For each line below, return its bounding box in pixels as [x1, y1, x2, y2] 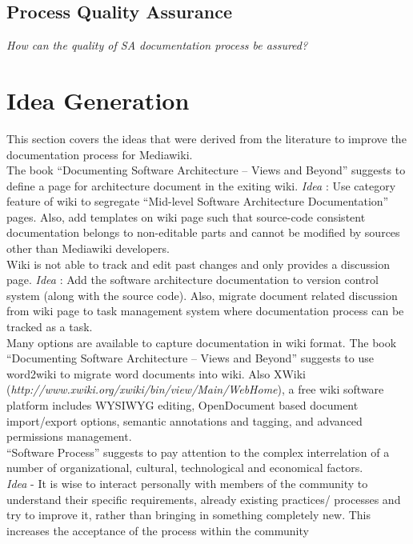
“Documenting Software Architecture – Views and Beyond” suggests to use [6, 350, 374, 366]
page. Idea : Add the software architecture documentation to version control [6, 271, 379, 288]
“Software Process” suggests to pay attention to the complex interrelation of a [6, 443, 390, 460]
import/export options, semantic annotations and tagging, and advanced [6, 412, 363, 429]
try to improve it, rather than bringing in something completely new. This [6, 506, 371, 523]
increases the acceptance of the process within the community [6, 522, 309, 538]
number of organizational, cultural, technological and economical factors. [6, 459, 363, 476]
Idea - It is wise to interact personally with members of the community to [6, 474, 368, 491]
